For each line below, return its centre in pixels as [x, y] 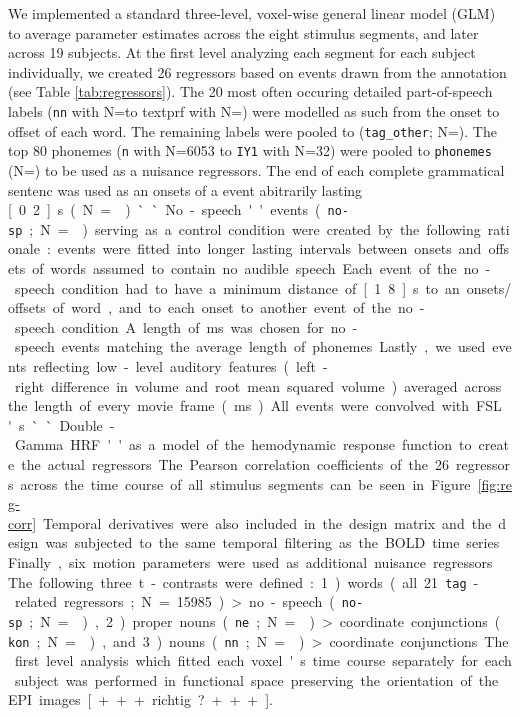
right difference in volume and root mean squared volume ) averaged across [258, 385]
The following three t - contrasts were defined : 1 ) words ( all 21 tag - [243, 581]
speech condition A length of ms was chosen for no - [186, 326]
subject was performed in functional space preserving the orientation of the [256, 679]
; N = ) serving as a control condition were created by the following [255, 228]
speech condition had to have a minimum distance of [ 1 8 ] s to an [237, 287]
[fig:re [494, 483]
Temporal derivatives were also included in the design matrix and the [267, 522]
